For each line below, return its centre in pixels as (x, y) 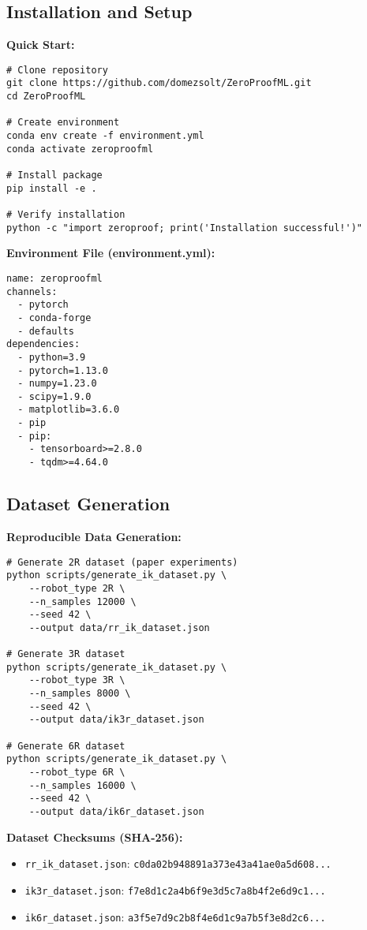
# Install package (54, 176)
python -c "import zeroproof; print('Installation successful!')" (185, 228)
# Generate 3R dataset (66, 654)
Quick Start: (41, 45)
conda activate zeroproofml (80, 149)
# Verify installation (66, 215)
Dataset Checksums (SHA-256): (95, 837)
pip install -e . (52, 188)
